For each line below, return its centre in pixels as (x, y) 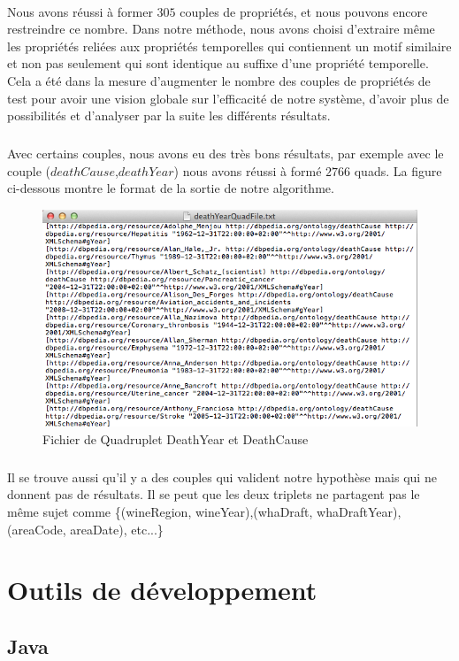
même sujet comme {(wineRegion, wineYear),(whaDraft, (160, 512)
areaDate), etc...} (117, 529)
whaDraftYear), (359, 512)
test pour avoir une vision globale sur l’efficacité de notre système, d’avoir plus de (228, 98)
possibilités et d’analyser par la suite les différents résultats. (169, 115)
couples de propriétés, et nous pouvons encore (304, 11)
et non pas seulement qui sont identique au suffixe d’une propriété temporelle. (218, 63)
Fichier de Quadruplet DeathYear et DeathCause (176, 438)
